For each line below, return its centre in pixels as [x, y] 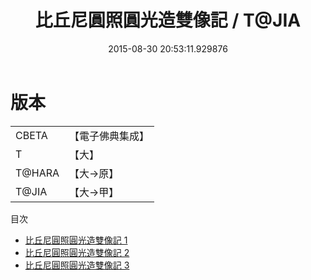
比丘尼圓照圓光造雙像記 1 [76, 240]
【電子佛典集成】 [109, 136]
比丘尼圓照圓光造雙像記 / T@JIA [168, 20]
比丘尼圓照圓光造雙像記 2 [77, 252]
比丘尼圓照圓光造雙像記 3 [77, 265]
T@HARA [37, 173]
